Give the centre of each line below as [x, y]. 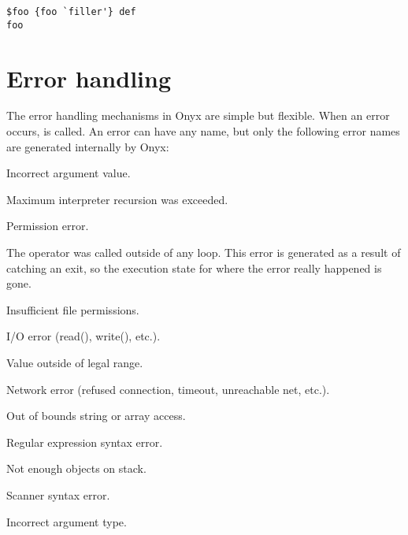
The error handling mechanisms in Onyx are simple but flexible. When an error [198, 115]
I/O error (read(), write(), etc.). [83, 336]
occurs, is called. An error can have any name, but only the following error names [203, 131]
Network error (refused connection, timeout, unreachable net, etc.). [168, 389]
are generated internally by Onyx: [88, 146]
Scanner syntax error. [58, 494]
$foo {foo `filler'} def [71, 12]
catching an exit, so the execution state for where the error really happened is [194, 267]
